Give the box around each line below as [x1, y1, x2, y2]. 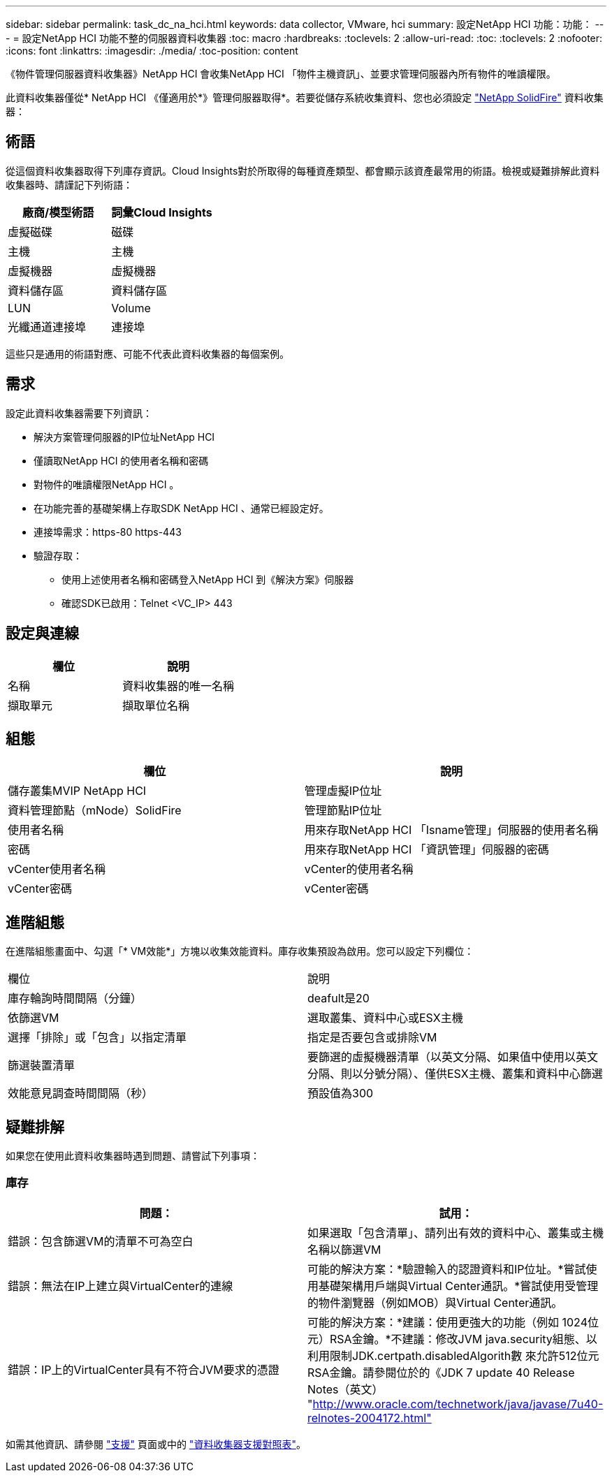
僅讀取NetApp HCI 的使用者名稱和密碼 [34, 454, 209, 467]
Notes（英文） [307, 1382, 384, 1396]
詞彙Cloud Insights [111, 205, 212, 219]
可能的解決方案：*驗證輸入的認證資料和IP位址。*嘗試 [307, 1261, 586, 1276]
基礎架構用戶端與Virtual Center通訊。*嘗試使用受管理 [319, 1278, 599, 1293]
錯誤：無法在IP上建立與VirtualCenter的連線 [8, 1278, 233, 1293]
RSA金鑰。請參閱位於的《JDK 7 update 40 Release [307, 1365, 575, 1380]
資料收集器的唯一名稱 [122, 678, 235, 693]
